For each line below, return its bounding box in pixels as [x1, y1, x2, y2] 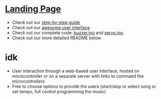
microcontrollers [12, 78, 45, 84]
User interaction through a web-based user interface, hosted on [12, 68, 140, 74]
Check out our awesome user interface [12, 24, 90, 30]
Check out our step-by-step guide [12, 19, 80, 25]
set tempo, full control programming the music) [12, 88, 106, 94]
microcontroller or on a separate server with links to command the [12, 73, 144, 79]
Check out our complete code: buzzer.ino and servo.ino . [12, 30, 125, 35]
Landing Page [5, 3, 61, 15]
